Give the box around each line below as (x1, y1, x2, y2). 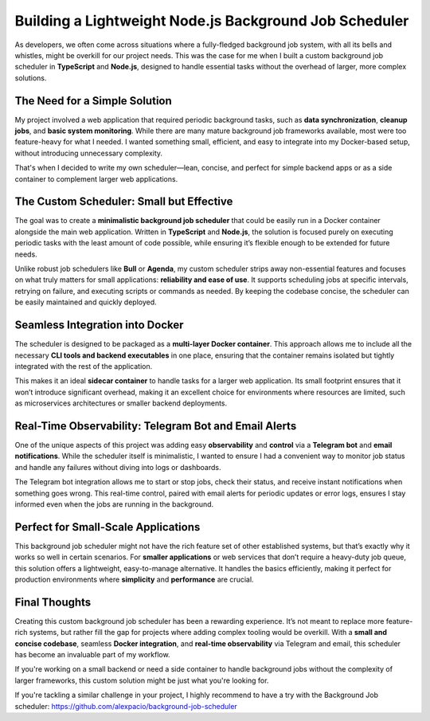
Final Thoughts (14, 595, 92, 609)
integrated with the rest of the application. (14, 361, 153, 370)
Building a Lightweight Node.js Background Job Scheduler (14, 12, 409, 29)
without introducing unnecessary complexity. (14, 148, 163, 158)
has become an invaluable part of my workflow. (14, 650, 170, 660)
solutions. (14, 72, 47, 83)
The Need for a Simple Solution (14, 94, 173, 108)
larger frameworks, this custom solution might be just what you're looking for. (14, 676, 269, 685)
